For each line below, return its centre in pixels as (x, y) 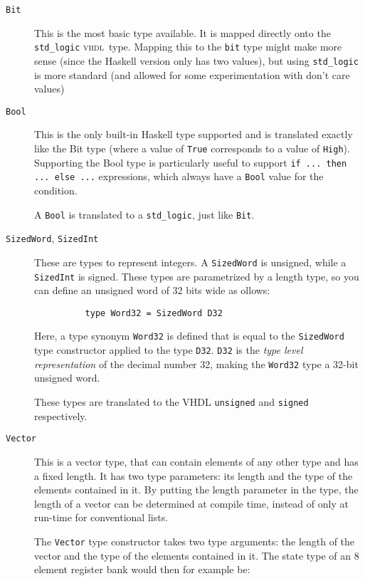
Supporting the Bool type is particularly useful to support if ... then (191, 162)
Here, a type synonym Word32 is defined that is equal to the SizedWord (189, 336)
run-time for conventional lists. (101, 517)
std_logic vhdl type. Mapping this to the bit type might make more (188, 47)
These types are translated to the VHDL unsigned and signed (171, 402)
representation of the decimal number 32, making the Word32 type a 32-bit (196, 363)
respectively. (61, 415)
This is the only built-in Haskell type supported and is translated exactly (194, 134)
